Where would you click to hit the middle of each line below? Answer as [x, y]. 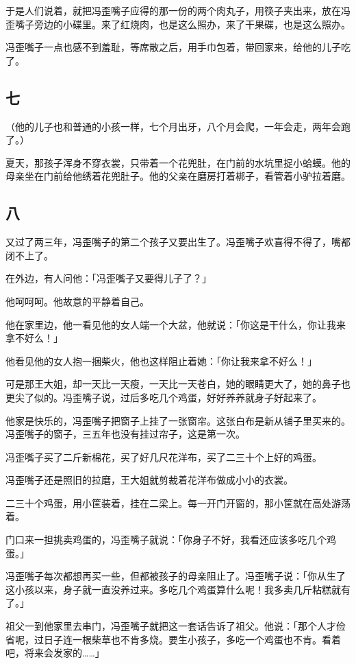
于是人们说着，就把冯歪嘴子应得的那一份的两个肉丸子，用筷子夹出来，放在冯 [178, 10]
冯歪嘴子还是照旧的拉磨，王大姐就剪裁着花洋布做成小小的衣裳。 [149, 480]
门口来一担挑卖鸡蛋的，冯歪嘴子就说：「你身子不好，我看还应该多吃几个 [166, 539]
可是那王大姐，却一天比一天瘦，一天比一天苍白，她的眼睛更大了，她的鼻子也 [178, 384]
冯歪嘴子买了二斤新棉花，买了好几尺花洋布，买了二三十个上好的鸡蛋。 [164, 457]
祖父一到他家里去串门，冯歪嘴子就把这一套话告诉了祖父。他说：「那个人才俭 [176, 626]
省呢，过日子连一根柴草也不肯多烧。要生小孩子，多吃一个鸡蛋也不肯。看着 [173, 639]
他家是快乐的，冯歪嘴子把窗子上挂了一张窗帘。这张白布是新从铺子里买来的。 [178, 420]
